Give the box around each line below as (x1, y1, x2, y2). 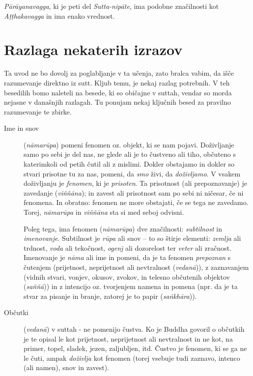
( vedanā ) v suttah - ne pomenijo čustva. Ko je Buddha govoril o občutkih (24, 323, 245, 334)
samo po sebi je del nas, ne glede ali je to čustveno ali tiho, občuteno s (24, 149, 236, 159)
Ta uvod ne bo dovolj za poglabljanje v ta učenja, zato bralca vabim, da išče (4, 68, 234, 78)
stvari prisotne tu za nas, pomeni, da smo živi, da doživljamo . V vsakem (24, 168, 241, 178)
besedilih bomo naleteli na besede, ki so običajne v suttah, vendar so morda (4, 87, 232, 97)
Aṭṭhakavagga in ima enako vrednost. (4, 10, 115, 21)
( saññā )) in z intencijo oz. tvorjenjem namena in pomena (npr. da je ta (24, 281, 238, 291)
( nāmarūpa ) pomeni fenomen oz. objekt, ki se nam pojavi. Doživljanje (24, 139, 234, 149)
